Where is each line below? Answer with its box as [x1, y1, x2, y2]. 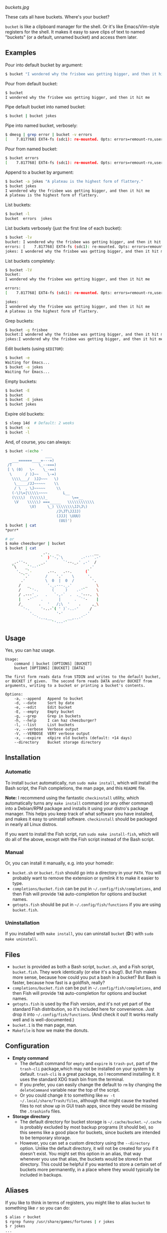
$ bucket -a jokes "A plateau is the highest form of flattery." [5, 179, 143, 184]
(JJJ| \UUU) [56, 514, 81, 519]
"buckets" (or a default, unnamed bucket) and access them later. [5, 34, 138, 40]
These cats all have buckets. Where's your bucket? [5, 14, 110, 19]
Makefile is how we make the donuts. [12, 1027, 89, 1033]
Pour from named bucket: [5, 146, 58, 152]
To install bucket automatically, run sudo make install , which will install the [5, 780, 159, 786]
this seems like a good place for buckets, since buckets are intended [19, 1129, 161, 1135]
